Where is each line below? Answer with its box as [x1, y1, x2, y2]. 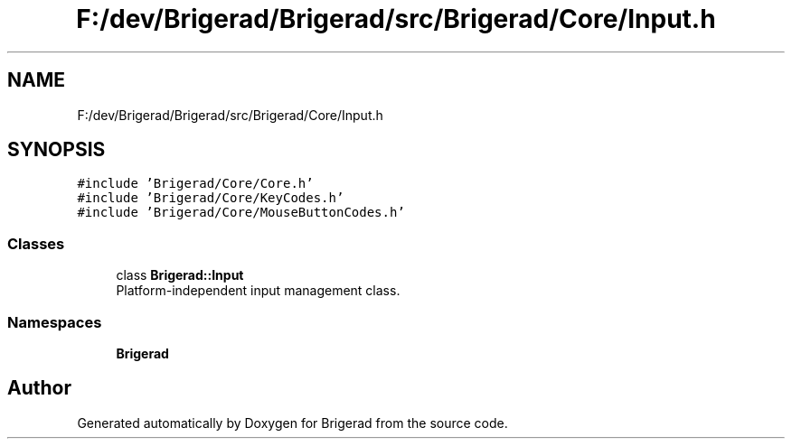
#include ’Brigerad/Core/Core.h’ [77, 176, 314, 191]
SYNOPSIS [7, 138, 106, 162]
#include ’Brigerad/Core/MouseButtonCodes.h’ [77, 205, 405, 220]
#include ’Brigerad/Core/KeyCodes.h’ [77, 190, 344, 206]
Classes [7, 234, 65, 253]
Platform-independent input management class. [116, 283, 401, 299]
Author [7, 376, 71, 400]
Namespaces [7, 312, 102, 331]
